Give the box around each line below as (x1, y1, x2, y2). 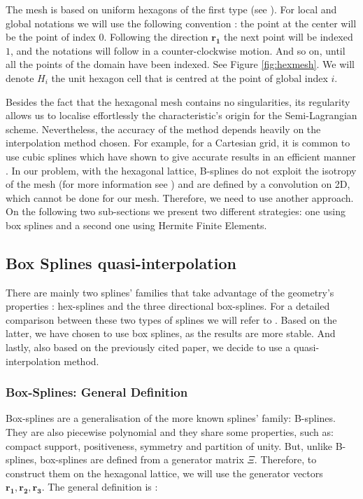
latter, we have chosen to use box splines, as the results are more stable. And (6, 326, 336, 341)
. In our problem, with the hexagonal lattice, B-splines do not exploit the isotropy (6, 163, 357, 177)
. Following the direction (104, 29, 208, 44)
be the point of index (6, 29, 96, 44)
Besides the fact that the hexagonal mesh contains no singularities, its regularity (6, 94, 350, 109)
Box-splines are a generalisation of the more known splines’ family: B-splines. (6, 411, 336, 425)
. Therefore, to (254, 452, 317, 467)
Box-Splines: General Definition (6, 383, 188, 401)
